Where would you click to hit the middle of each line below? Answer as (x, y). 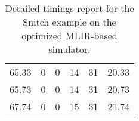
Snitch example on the (69, 22)
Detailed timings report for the (69, 8)
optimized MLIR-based (69, 35)
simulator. (69, 49)
